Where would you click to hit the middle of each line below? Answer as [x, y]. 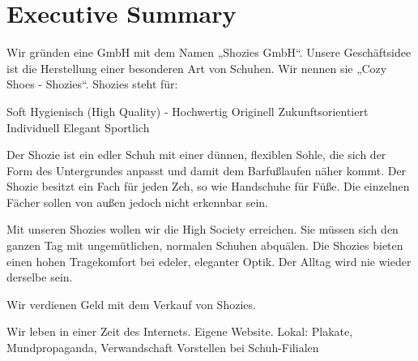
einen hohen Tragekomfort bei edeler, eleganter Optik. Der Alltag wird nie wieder [209, 261]
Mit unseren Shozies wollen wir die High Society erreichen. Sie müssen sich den [203, 229]
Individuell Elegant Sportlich [78, 127]
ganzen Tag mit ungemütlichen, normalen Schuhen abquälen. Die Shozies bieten [205, 245]
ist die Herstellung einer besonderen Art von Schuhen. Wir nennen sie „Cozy [197, 68]
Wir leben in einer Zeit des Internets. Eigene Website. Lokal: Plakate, [180, 331]
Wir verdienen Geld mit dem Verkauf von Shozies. [131, 304]
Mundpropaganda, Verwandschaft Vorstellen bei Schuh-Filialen [163, 348]
